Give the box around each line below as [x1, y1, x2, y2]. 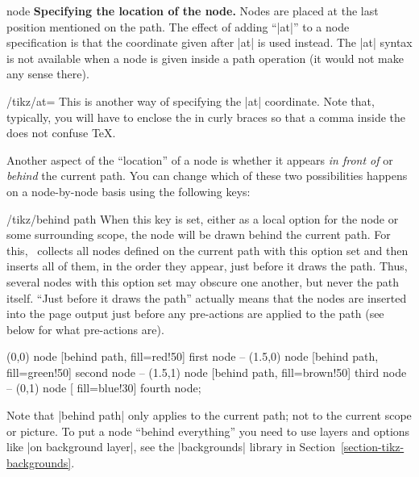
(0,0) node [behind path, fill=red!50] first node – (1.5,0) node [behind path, [6, 348, 379, 365]
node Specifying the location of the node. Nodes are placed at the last [6, 2, 379, 19]
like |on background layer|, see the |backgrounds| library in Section [6, 438, 335, 455]
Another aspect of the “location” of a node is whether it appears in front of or [6, 151, 393, 168]
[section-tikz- [340, 438, 404, 455]
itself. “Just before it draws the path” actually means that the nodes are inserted [6, 289, 407, 306]
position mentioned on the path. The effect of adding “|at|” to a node [6, 18, 350, 35]
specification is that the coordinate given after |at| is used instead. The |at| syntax [6, 34, 413, 51]
